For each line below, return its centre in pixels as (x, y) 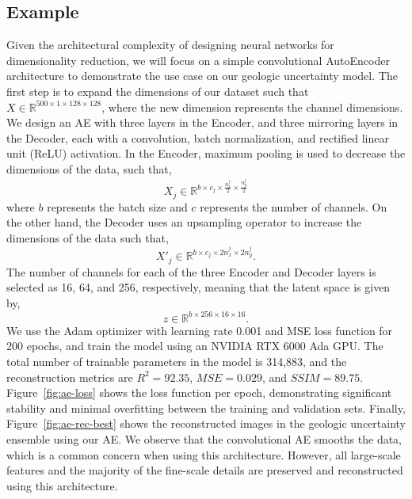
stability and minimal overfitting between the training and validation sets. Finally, (206, 408)
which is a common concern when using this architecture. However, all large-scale (204, 454)
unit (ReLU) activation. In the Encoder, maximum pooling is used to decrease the (206, 153)
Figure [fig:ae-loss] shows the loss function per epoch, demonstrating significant (199, 392)
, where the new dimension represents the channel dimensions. (252, 107)
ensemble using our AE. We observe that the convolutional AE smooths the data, (204, 438)
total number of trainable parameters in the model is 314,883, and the (177, 361)
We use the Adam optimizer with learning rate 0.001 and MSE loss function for (200, 330)
